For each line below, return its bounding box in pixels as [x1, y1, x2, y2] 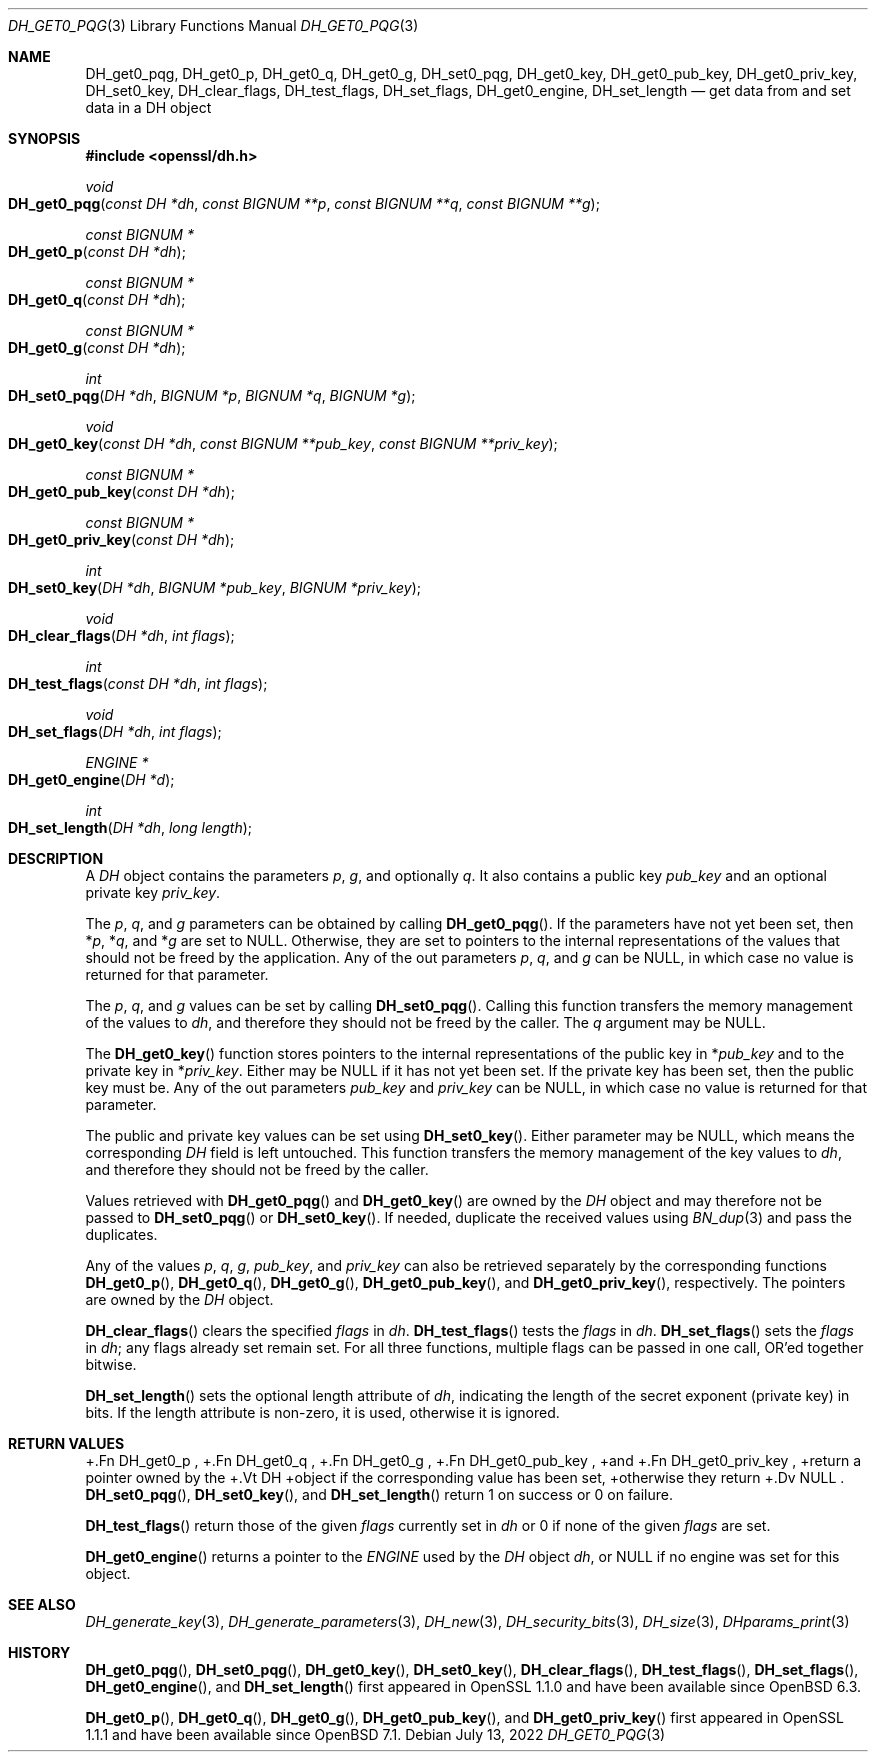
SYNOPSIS [8, 130, 81, 147]
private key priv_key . [85, 884, 221, 901]
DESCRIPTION [8, 850, 104, 867]
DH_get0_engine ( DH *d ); [8, 771, 175, 788]
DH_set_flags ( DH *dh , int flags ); [8, 723, 222, 740]
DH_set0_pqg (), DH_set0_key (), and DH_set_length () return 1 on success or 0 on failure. [85, 1486, 673, 1503]
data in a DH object [85, 99, 212, 116]
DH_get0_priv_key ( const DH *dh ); [8, 531, 235, 548]
